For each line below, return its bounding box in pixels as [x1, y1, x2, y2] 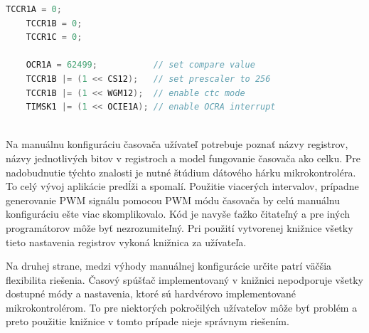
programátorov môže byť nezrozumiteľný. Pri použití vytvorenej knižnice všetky [6, 220, 353, 235]
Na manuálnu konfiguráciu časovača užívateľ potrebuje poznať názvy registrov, [6, 137, 348, 152]
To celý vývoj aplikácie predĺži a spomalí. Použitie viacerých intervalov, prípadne [6, 179, 359, 194]
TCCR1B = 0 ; [26, 18, 82, 28]
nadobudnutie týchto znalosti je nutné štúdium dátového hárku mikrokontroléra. [6, 164, 356, 179]
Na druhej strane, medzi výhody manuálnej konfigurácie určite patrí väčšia [6, 258, 332, 273]
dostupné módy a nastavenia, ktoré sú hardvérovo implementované [6, 286, 296, 301]
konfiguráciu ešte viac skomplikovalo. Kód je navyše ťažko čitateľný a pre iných [6, 206, 351, 221]
